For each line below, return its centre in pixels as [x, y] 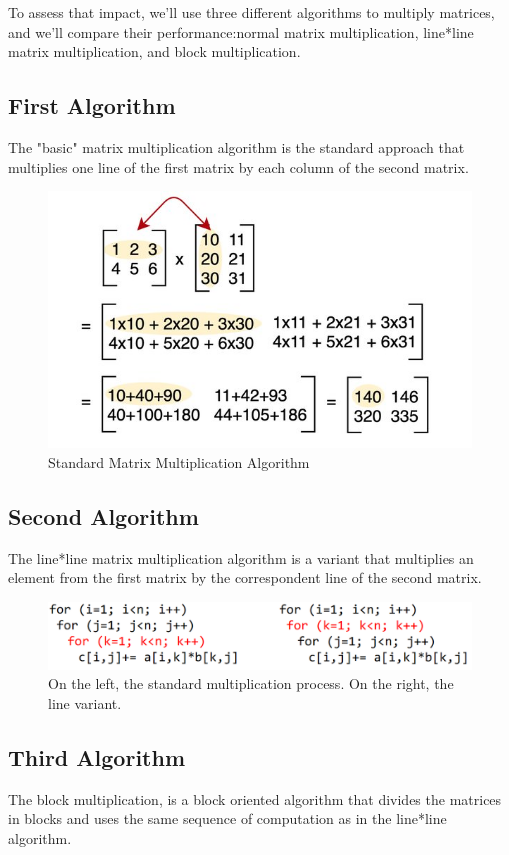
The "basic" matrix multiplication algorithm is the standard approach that [236, 146]
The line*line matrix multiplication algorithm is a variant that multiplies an [241, 557]
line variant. [85, 702]
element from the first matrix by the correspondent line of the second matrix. [245, 577]
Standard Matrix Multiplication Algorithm [179, 461]
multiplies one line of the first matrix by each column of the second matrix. [238, 166]
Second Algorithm [103, 515]
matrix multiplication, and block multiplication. [154, 51]
